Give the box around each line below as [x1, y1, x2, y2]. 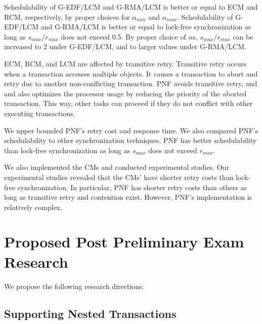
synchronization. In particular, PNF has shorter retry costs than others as [17, 182, 247, 192]
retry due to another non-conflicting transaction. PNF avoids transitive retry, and [4, 78, 257, 89]
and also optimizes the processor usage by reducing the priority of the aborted [4, 88, 247, 98]
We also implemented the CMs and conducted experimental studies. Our [4, 162, 229, 172]
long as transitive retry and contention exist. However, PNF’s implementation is [4, 192, 252, 202]
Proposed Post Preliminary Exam [4, 231, 244, 252]
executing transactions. [4, 107, 75, 118]
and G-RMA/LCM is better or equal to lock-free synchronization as [40, 21, 251, 32]
